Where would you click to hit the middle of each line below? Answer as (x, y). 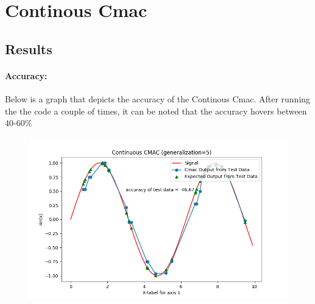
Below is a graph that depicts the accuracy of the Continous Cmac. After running (158, 98)
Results (29, 48)
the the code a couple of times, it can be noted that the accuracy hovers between (156, 111)
